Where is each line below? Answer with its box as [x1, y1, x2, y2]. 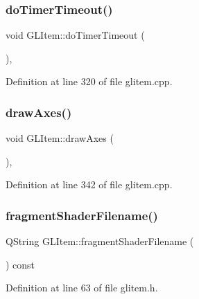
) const [6, 257, 35, 271]
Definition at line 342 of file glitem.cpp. [6, 177, 173, 192]
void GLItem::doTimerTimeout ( [6, 28, 145, 42]
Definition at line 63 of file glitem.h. [6, 280, 158, 295]
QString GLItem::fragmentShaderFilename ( [6, 234, 194, 248]
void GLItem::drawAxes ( [6, 131, 114, 145]
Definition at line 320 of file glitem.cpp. [6, 74, 173, 89]
